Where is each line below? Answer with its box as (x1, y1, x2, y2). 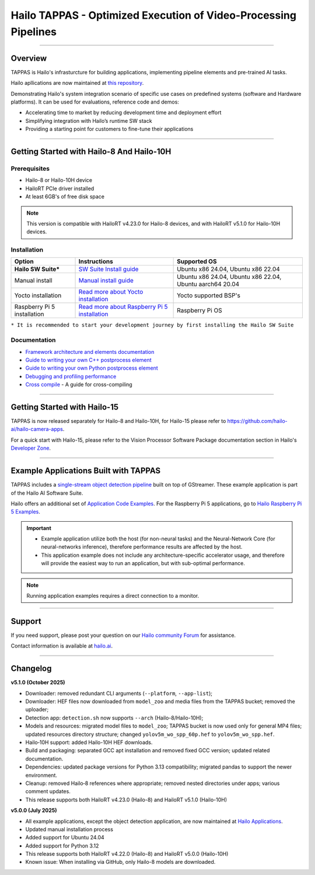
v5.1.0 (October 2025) (10, 679, 65, 686)
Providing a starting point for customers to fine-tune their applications (25, 126, 194, 133)
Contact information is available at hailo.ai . (10, 642, 113, 649)
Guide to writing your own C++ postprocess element (25, 356, 152, 363)
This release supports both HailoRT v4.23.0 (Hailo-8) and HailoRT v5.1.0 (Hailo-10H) (25, 796, 228, 803)
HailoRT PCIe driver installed (25, 185, 94, 192)
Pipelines (10, 25, 57, 38)
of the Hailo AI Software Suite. (10, 489, 83, 497)
